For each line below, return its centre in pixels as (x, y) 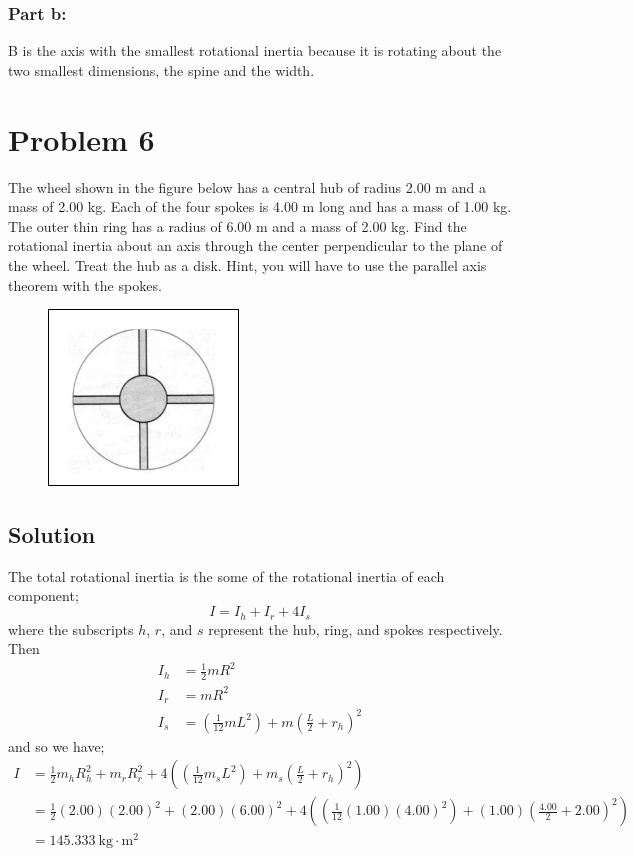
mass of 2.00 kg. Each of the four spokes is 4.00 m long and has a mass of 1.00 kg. (260, 206)
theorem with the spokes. (85, 284)
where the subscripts (71, 628)
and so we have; (56, 745)
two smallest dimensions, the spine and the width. (161, 69)
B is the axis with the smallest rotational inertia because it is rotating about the (255, 50)
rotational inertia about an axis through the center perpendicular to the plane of (255, 245)
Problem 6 (81, 138)
